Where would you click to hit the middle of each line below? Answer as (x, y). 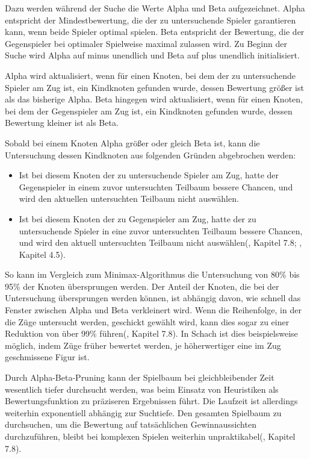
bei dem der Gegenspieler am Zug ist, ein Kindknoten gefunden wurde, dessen (149, 111)
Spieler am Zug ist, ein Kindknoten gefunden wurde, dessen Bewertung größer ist (154, 87)
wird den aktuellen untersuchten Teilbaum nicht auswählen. (129, 198)
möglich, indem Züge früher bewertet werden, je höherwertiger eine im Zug (143, 345)
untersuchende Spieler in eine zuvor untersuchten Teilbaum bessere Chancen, (161, 230)
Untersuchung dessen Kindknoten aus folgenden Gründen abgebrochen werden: (150, 155)
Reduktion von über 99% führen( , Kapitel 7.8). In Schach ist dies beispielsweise (151, 333)
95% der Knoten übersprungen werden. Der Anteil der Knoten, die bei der (142, 286)
